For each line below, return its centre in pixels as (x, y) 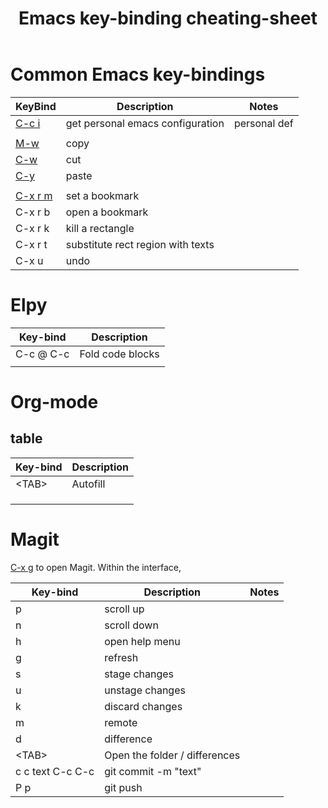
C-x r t (31, 244)
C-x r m (34, 195)
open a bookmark (107, 212)
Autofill (88, 484)
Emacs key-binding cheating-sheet (168, 18)
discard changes (143, 706)
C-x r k (32, 228)
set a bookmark (102, 195)
